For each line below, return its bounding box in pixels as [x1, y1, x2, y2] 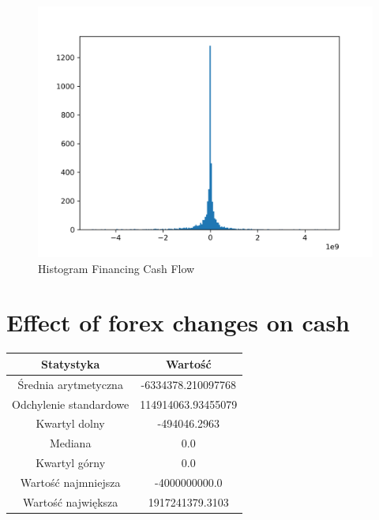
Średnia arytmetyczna [17, 376, 123, 392]
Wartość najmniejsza [20, 473, 121, 490]
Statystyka [40, 355, 100, 372]
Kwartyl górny [36, 455, 106, 471]
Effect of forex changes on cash [6, 306, 351, 339]
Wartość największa [22, 493, 118, 510]
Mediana [49, 435, 92, 451]
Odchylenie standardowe [12, 395, 129, 412]
